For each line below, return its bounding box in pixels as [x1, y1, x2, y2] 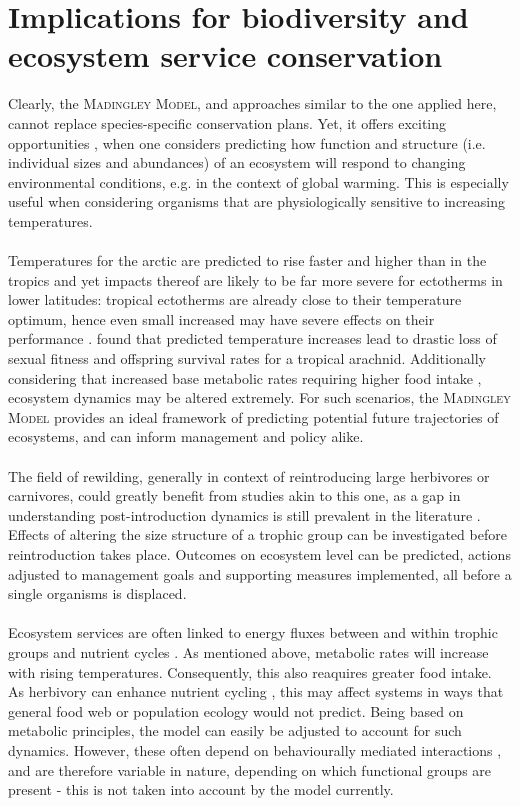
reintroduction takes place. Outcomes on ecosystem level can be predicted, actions [8, 543, 511, 564]
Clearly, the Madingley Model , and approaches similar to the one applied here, [8, 93, 497, 114]
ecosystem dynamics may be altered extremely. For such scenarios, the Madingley [8, 387, 511, 408]
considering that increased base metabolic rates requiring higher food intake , [8, 367, 482, 388]
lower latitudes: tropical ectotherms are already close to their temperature [8, 289, 462, 310]
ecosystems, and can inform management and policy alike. [8, 426, 364, 447]
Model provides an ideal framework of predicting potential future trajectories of [8, 406, 499, 427]
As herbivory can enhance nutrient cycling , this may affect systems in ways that [8, 681, 504, 702]
